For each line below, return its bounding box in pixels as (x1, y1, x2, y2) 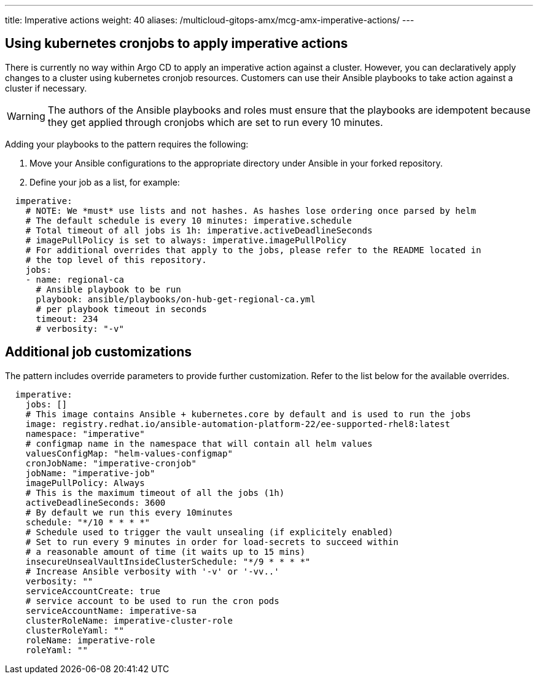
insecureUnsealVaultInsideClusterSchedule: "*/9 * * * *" (25, 556, 311, 567)
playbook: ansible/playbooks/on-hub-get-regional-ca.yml (36, 294, 316, 304)
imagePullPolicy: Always (25, 477, 145, 488)
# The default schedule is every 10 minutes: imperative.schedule (25, 215, 352, 226)
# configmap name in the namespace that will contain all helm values (25, 438, 373, 449)
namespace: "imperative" (25, 428, 145, 439)
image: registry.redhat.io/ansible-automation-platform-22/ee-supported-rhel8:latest (25, 418, 450, 429)
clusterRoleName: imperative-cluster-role (25, 615, 233, 626)
